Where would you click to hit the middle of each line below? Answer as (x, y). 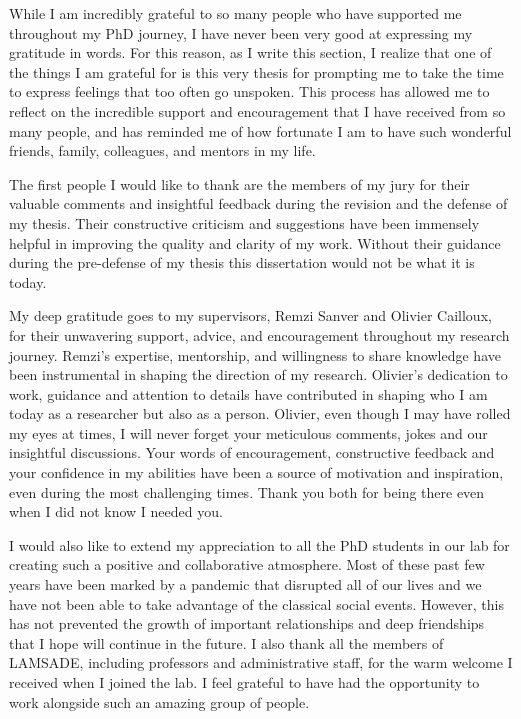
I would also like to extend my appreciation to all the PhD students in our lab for (259, 544)
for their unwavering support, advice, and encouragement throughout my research (259, 334)
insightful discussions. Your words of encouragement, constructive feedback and (252, 452)
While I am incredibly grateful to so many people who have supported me (235, 13)
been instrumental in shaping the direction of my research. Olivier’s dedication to (258, 374)
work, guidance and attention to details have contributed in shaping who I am (248, 393)
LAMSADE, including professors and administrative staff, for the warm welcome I (261, 662)
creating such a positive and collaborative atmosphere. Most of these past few (247, 564)
